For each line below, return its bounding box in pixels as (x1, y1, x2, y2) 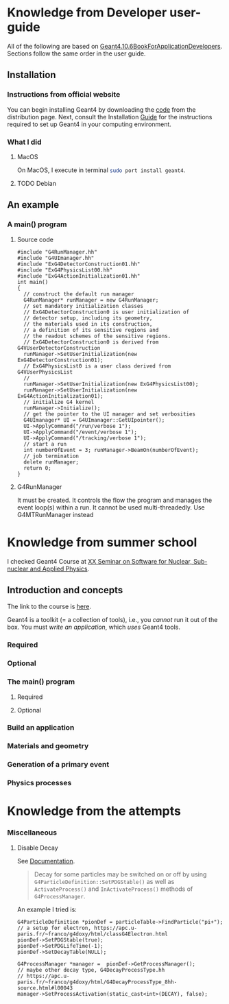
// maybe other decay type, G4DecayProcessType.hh (16, 966, 165, 973)
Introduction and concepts (7, 584, 123, 596)
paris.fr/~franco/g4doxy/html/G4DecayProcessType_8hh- (16, 979, 178, 985)
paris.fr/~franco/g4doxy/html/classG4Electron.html (16, 931, 168, 937)
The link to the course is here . (7, 602, 91, 611)
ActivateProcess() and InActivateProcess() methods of (34, 885, 193, 893)
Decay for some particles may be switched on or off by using (34, 870, 207, 878)
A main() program (7, 219, 67, 229)
